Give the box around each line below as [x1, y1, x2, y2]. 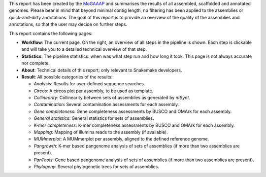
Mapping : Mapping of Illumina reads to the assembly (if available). [33, 129, 168, 135]
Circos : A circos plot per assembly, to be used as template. [33, 88, 154, 94]
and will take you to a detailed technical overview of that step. [21, 46, 147, 52]
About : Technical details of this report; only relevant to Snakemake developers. [21, 67, 182, 73]
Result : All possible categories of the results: [21, 74, 113, 80]
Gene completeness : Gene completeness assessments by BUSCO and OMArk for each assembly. [33, 108, 232, 114]
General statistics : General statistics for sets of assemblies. [33, 115, 155, 121]
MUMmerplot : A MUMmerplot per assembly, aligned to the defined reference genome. [33, 136, 209, 142]
